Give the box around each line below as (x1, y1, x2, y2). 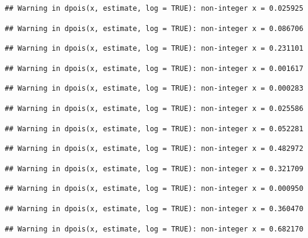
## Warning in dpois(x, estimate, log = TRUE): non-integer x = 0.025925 (5, 4, 304, 13)
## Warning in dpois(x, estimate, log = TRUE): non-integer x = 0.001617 (5, 64, 304, 73)
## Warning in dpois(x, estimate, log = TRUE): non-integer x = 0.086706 (5, 24, 304, 33)
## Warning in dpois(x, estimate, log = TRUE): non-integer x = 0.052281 (5, 124, 304, 133)
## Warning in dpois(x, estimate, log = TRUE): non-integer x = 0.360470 (5, 204, 304, 213)
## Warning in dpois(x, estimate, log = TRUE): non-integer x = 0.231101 (5, 44, 304, 53)
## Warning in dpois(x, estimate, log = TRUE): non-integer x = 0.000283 (5, 84, 304, 93)
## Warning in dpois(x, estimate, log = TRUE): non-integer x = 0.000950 (5, 184, 304, 193)
